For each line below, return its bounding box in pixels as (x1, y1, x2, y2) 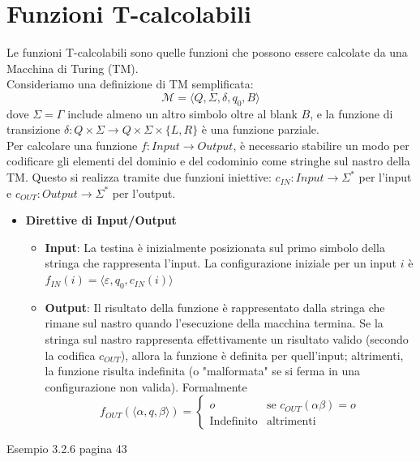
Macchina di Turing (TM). (6, 59, 139, 76)
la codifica (45, 346, 96, 363)
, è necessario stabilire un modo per (233, 136, 409, 153)
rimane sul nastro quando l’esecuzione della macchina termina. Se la (45, 314, 384, 332)
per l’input (358, 169, 412, 186)
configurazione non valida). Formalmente (45, 378, 247, 395)
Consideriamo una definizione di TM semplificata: (6, 75, 254, 92)
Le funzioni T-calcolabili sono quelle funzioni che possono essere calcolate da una (6, 44, 408, 61)
